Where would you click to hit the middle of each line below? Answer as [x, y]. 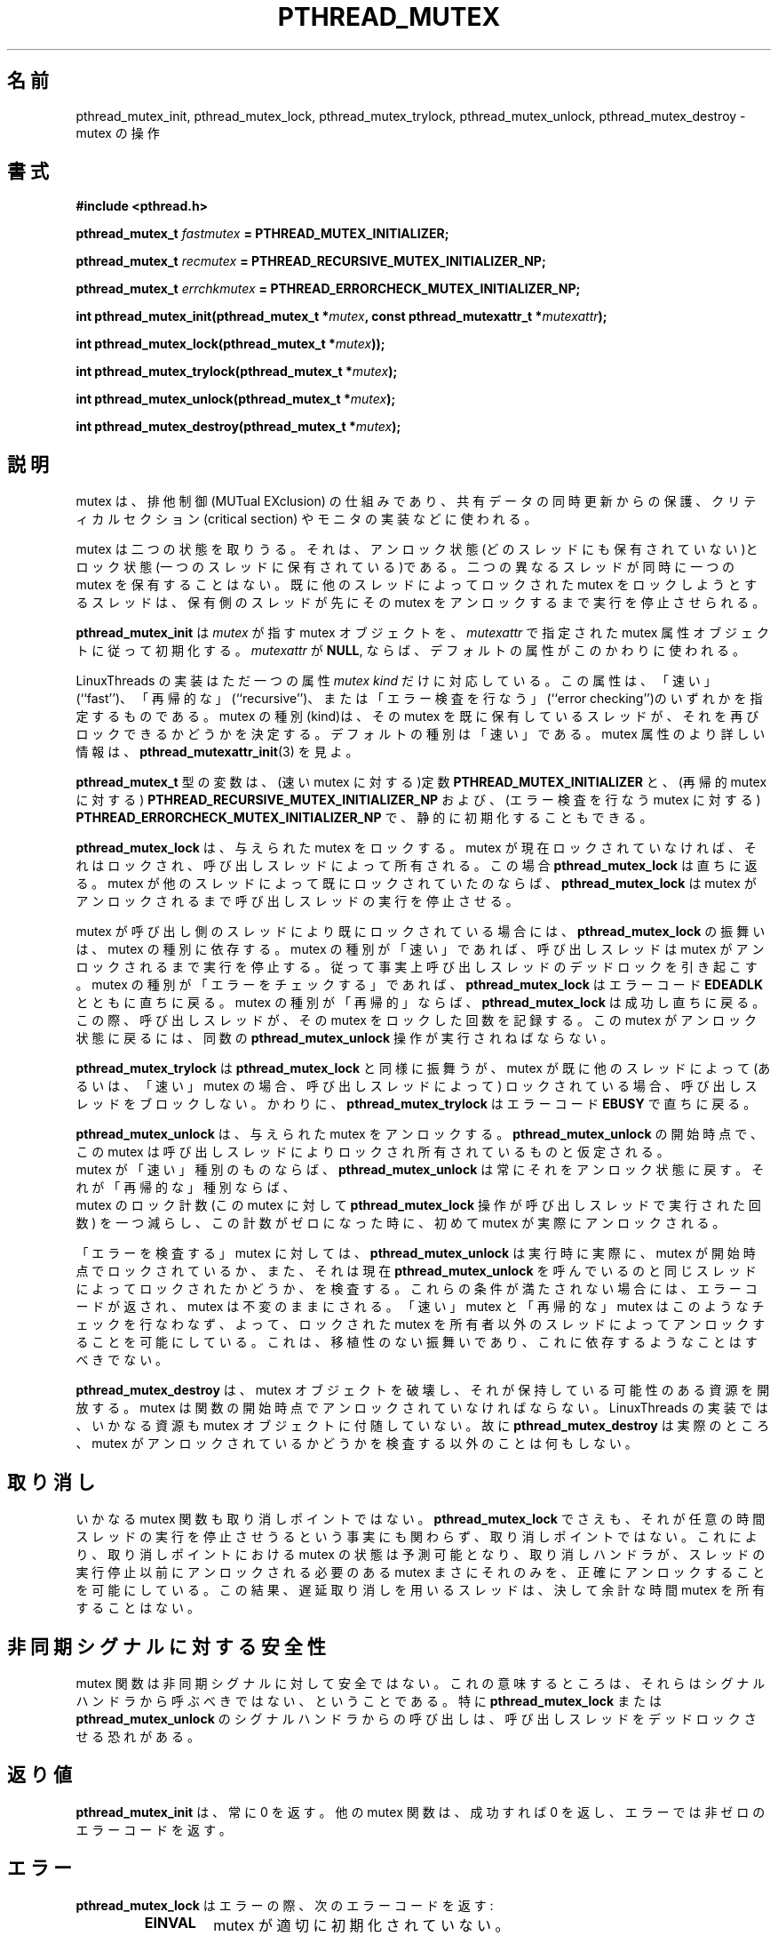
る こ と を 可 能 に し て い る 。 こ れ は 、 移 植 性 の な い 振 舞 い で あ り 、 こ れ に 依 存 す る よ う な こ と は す [417, 1342]
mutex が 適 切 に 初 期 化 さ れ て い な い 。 [361, 1925]
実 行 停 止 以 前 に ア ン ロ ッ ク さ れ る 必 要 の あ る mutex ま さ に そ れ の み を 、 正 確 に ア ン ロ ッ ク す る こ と [421, 1572]
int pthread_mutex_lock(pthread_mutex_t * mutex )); [230, 344]
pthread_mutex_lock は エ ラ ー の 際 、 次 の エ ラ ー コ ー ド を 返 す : [285, 1905]
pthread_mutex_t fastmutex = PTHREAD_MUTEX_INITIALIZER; [262, 234]
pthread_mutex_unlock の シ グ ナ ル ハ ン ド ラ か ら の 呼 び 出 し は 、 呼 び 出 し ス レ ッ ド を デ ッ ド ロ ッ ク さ [416, 1718]
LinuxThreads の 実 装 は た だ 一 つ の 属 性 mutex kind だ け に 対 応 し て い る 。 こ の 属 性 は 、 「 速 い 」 [396, 681]
